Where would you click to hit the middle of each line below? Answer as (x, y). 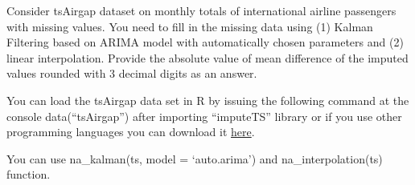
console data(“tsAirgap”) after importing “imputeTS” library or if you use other (204, 116)
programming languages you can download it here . (131, 132)
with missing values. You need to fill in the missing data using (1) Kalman (190, 26)
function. (29, 174)
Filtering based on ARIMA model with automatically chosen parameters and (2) (205, 42)
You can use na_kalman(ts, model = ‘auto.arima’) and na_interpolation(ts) (195, 158)
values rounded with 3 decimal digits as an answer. (132, 73)
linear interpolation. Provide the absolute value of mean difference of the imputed (207, 57)
